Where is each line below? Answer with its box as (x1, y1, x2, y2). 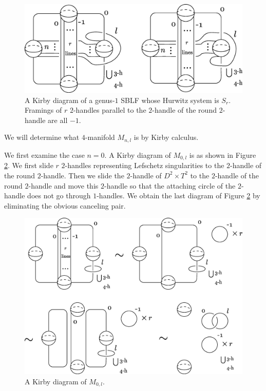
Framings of (25, 105, 62, 115)
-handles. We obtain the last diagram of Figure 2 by (97, 190, 260, 201)
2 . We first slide (4, 160, 53, 171)
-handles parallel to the (73, 105, 146, 115)
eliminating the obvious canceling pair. (4, 200, 126, 211)
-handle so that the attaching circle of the (104, 180, 236, 191)
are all (48, 114, 68, 125)
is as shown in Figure (189, 149, 256, 160)
